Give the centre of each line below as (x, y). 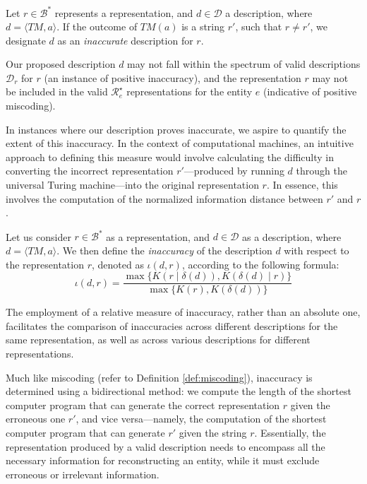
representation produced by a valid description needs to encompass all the (166, 446)
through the (321, 171)
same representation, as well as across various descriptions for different (158, 340)
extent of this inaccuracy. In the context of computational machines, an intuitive (180, 143)
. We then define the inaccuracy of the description (164, 250)
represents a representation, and (124, 12)
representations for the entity (189, 92)
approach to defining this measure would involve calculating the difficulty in (170, 157)
